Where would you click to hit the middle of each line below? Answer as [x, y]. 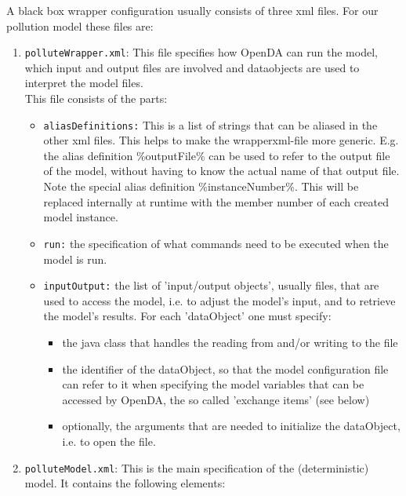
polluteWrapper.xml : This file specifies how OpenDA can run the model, [201, 52]
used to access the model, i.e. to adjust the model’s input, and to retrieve [219, 300]
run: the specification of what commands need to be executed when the [216, 243]
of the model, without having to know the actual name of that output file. [221, 171]
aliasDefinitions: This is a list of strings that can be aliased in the [210, 124]
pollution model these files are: [80, 26]
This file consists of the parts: [96, 98]
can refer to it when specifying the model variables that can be [213, 384]
